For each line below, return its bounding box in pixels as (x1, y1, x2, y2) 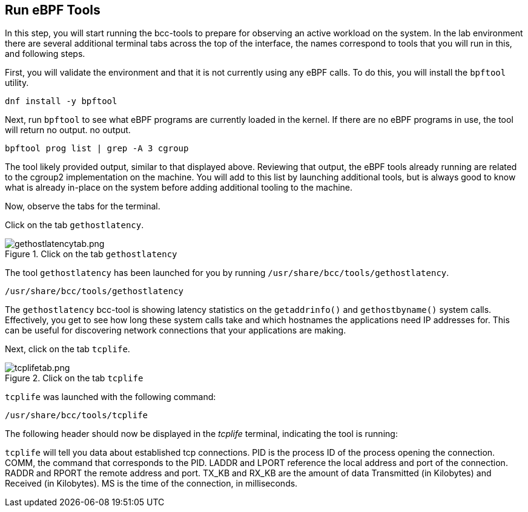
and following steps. (5, 48, 85, 59)
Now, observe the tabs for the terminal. (5, 201, 160, 212)
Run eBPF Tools (5, 2, 101, 18)
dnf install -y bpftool (5, 96, 117, 107)
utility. (5, 77, 29, 88)
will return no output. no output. (5, 125, 131, 136)
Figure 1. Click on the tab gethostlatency (5, 249, 177, 260)
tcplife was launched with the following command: (5, 392, 216, 402)
